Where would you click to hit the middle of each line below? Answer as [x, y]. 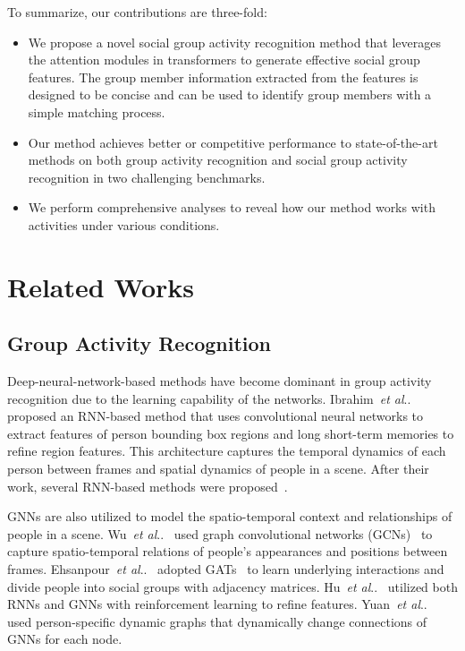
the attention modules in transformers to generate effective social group [224, 60]
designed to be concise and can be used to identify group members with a [230, 94]
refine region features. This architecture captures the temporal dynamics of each [227, 451]
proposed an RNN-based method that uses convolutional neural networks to [216, 416]
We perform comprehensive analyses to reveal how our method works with [232, 207]
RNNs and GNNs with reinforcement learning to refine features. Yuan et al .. [217, 604]
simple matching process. [97, 111]
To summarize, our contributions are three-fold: [137, 12]
